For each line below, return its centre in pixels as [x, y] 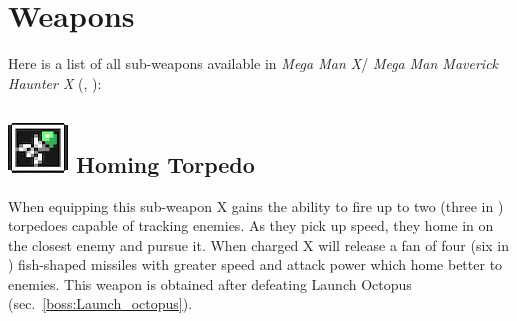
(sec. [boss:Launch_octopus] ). [100, 303]
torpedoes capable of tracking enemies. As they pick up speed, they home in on [251, 225]
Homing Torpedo [165, 163]
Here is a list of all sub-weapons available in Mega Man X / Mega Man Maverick [253, 63]
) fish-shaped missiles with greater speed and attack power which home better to [255, 264]
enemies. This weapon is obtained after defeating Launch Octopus [210, 283]
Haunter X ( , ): [55, 82]
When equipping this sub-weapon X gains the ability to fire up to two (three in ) [256, 205]
